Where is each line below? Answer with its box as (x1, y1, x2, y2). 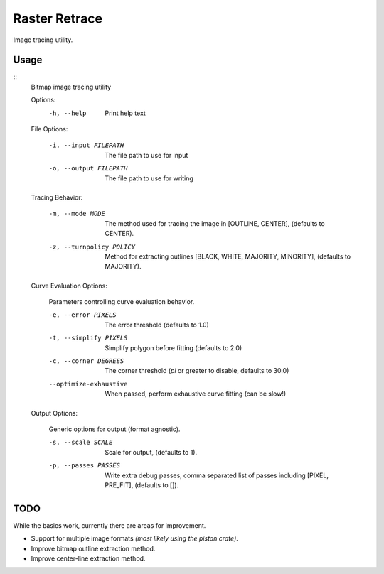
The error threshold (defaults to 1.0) (105, 320, 209, 329)
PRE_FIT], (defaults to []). (105, 480, 179, 489)
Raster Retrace (13, 11, 103, 26)
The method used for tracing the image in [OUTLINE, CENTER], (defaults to (105, 219, 325, 227)
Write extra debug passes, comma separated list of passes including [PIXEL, (105, 471, 329, 480)
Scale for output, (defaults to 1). (105, 448, 198, 456)
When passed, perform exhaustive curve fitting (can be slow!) (105, 389, 287, 398)
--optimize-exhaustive (48, 380, 128, 388)
